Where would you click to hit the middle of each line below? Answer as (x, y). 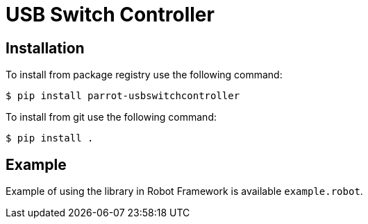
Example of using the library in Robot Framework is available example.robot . (184, 191)
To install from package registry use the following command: (144, 75)
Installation (45, 48)
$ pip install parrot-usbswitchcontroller (123, 96)
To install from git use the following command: (111, 117)
